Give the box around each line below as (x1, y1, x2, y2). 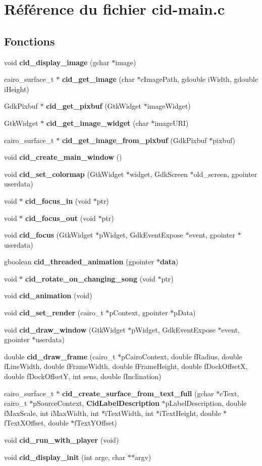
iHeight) (4, 83, 29, 94)
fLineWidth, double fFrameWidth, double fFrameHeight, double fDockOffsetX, (4, 361, 248, 371)
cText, (220, 388, 239, 398)
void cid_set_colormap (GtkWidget (4, 168, 124, 179)
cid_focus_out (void (25, 212, 96, 223)
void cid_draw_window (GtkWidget (4, 324, 126, 335)
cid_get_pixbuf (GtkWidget (46, 101, 141, 111)
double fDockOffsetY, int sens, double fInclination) (4, 371, 162, 382)
